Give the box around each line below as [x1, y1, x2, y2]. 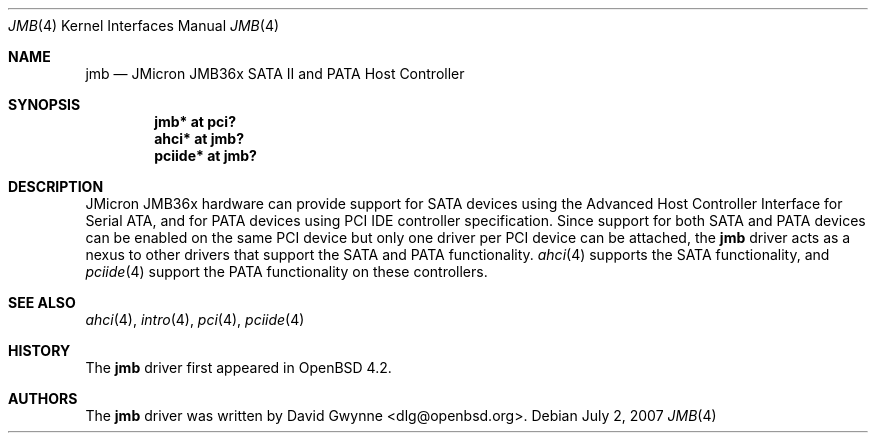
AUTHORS [8, 390, 78, 407]
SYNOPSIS [8, 96, 81, 113]
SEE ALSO [8, 294, 76, 311]
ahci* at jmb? [154, 130, 245, 147]
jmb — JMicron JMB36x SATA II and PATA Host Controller [85, 65, 465, 82]
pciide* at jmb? [154, 147, 257, 164]
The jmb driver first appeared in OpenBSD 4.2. [85, 359, 392, 376]
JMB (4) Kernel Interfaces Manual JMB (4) [8, 17, 280, 34]
